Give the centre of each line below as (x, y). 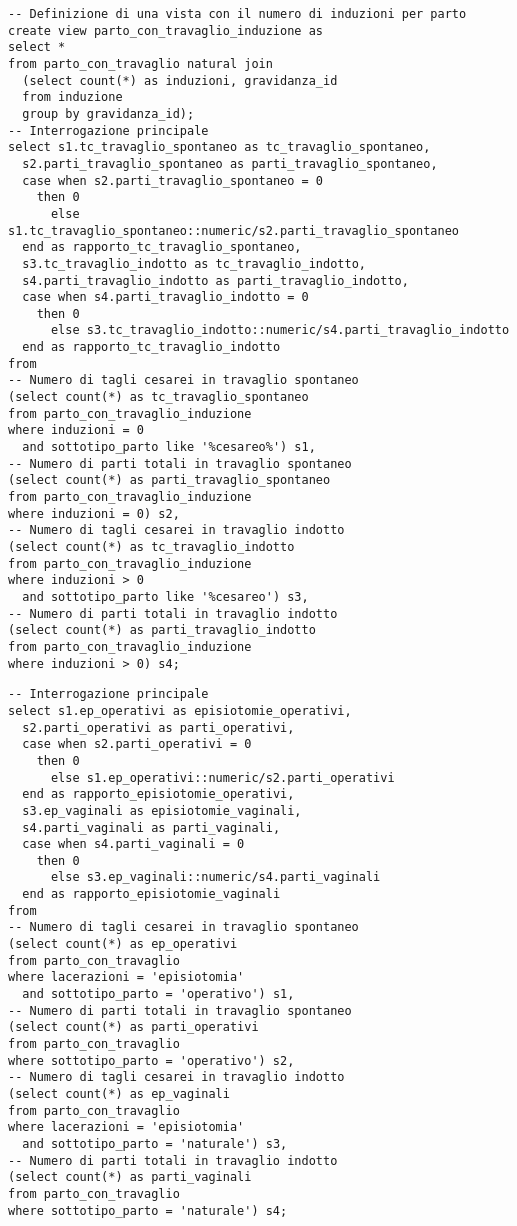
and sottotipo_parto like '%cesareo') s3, (165, 596)
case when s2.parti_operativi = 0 (137, 744)
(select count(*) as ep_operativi (123, 944)
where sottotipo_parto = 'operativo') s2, (151, 1060)
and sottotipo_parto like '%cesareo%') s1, (169, 447)
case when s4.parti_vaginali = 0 (133, 844)
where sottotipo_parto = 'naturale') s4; (148, 1210)
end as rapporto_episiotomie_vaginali (151, 894)
